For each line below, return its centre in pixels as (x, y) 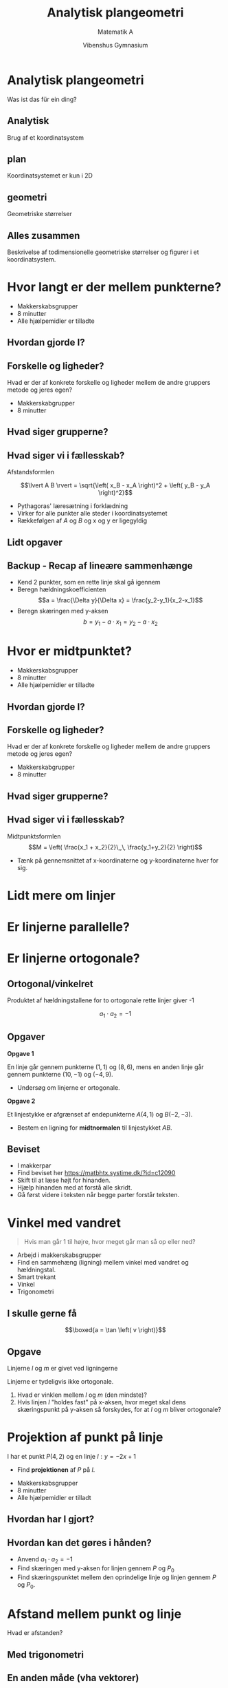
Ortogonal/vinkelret (50, 983)
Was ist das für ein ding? (42, 99)
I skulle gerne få (42, 1313)
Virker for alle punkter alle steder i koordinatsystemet (92, 514)
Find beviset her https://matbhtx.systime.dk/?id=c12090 (96, 1173)
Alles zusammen (44, 235)
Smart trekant (36, 1277)
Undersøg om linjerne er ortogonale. (68, 1087)
